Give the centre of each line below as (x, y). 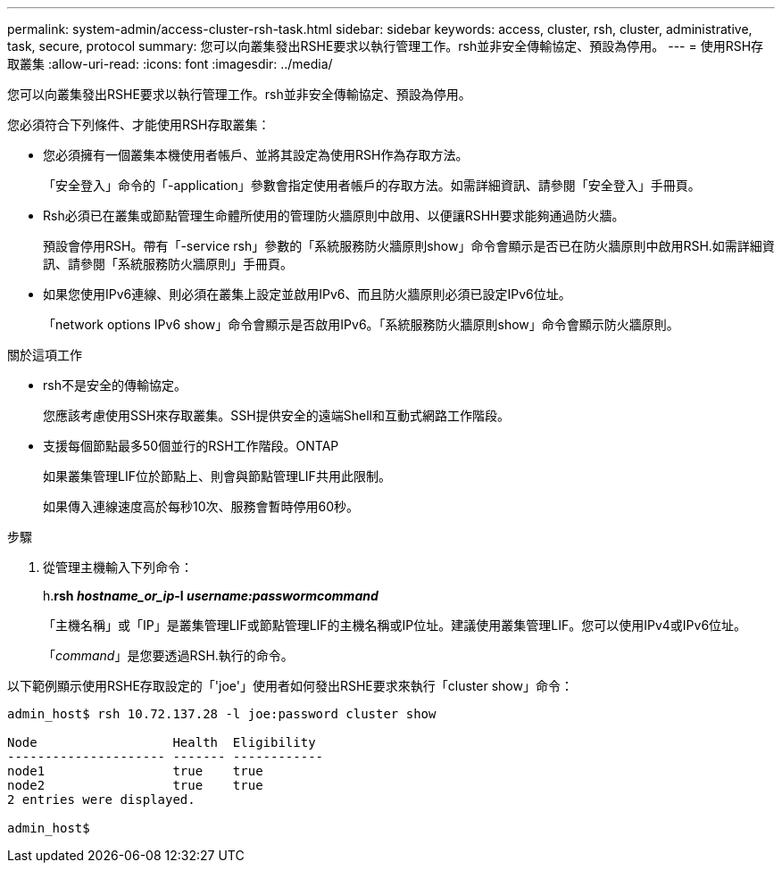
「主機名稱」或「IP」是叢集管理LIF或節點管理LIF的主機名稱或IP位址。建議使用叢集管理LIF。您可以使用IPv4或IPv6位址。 (395, 625)
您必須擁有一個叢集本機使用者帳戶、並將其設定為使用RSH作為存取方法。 (256, 155)
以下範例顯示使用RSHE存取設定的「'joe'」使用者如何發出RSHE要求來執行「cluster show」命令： (290, 686)
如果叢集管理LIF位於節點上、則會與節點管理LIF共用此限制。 (217, 476)
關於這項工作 (45, 355)
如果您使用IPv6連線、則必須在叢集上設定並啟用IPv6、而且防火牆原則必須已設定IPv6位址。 (307, 294)
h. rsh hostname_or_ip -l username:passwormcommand (211, 596)
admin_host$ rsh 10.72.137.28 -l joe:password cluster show (222, 714)
